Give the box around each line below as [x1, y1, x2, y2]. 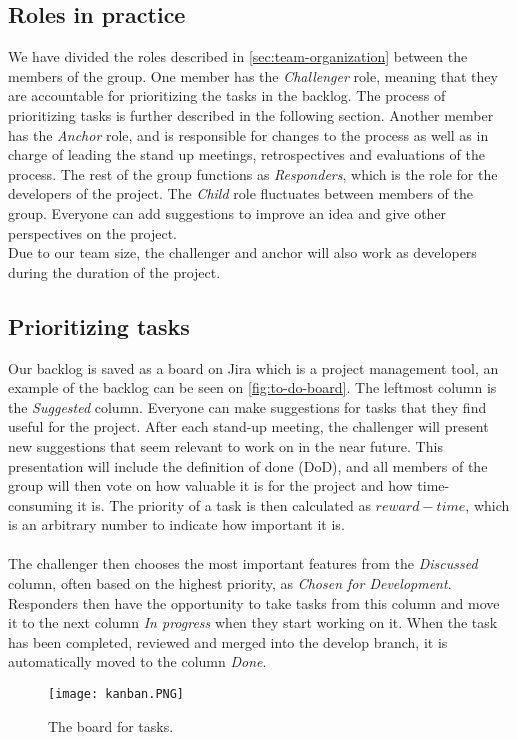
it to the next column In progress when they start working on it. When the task [8, 612, 498, 633]
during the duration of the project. [8, 261, 221, 282]
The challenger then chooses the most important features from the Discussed [8, 553, 478, 574]
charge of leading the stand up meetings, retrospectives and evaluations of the [8, 144, 485, 165]
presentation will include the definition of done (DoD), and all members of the [8, 455, 488, 476]
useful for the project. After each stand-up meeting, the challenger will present [8, 416, 489, 437]
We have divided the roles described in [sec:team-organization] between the [8, 46, 468, 67]
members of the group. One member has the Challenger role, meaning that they [8, 65, 498, 86]
